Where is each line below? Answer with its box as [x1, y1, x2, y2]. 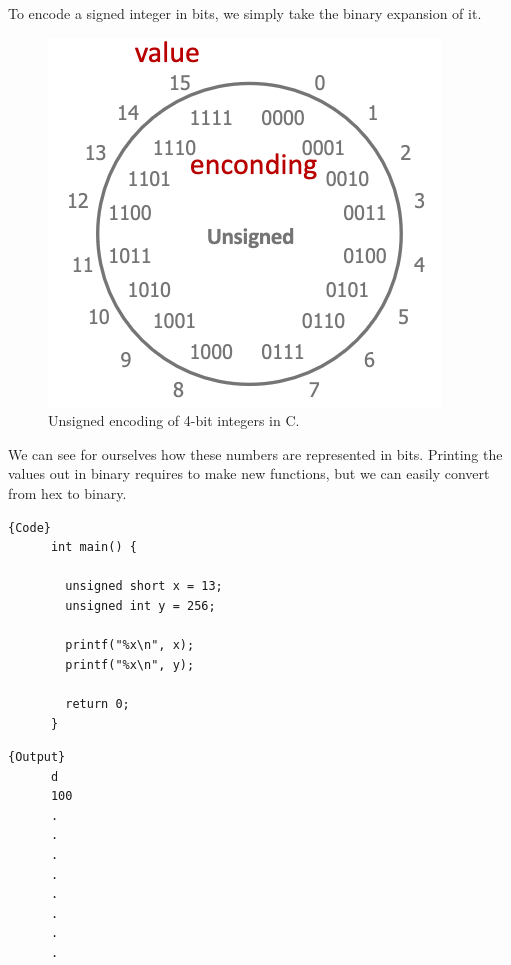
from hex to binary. [8, 482, 127, 503]
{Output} [8, 750, 66, 765]
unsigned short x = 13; [65, 579, 223, 594]
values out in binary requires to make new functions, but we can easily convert [8, 463, 490, 484]
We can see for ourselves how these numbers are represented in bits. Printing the [8, 443, 503, 464]
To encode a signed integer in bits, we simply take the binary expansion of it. [8, 3, 482, 23]
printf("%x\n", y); [65, 657, 195, 672]
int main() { [50, 540, 137, 555]
